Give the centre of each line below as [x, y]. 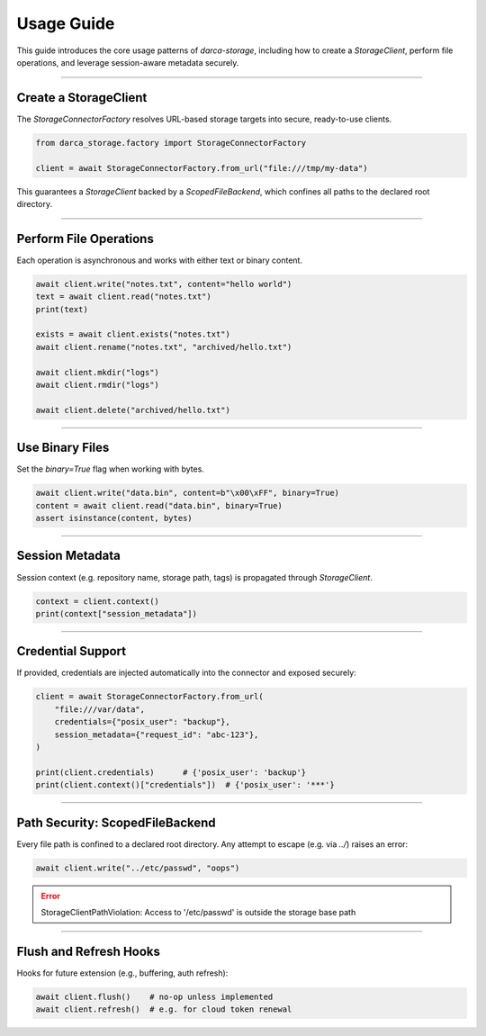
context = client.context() [97, 601]
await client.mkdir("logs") [97, 372]
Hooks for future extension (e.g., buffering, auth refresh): [122, 973]
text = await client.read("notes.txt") [123, 297]
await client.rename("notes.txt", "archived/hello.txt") [164, 347]
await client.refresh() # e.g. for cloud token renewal [164, 1009]
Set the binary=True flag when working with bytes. [110, 469]
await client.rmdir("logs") [97, 385]
